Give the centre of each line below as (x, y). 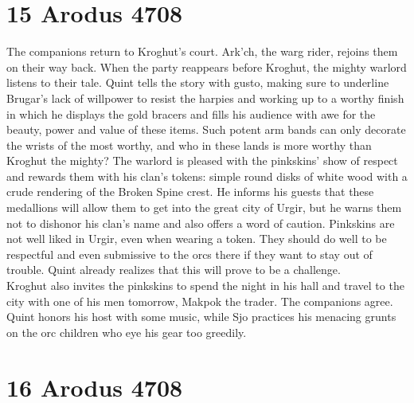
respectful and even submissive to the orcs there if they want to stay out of (189, 254)
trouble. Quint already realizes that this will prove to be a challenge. (174, 270)
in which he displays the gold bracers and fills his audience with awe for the (191, 113)
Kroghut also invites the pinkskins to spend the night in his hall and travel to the (205, 286)
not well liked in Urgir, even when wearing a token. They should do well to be (197, 239)
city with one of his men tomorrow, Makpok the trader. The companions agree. (200, 301)
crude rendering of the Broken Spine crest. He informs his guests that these (190, 192)
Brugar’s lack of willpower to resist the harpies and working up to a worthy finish (205, 98)
